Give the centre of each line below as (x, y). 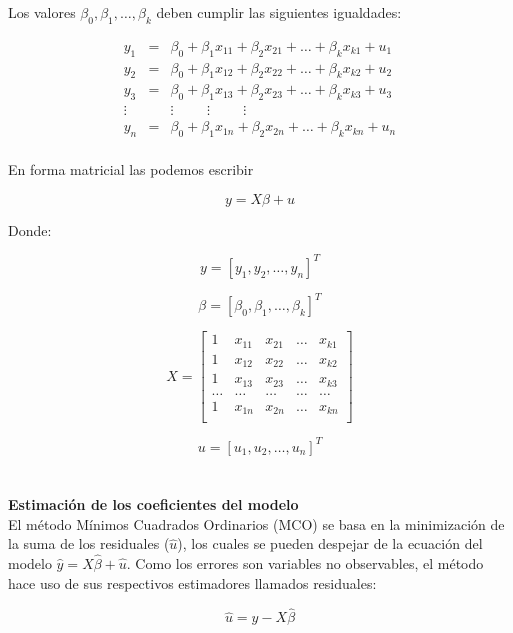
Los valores (42, 12)
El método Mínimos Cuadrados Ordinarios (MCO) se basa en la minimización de (256, 523)
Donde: (30, 229)
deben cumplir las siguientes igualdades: (279, 12)
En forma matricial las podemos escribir (131, 169)
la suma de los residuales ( (89, 543)
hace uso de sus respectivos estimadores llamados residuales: (192, 582)
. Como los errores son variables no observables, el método (305, 563)
